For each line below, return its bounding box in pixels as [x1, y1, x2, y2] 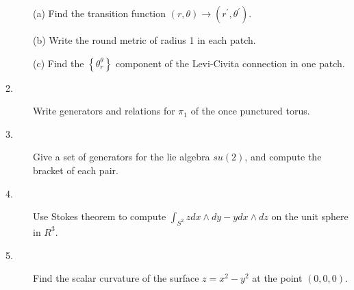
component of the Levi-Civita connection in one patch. [116, 56, 345, 70]
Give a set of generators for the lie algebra [33, 149, 210, 164]
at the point [252, 271, 303, 285]
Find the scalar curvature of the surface [33, 271, 199, 285]
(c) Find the [33, 56, 84, 70]
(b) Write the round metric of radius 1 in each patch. [33, 33, 256, 47]
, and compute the [244, 149, 322, 164]
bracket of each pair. [33, 162, 118, 177]
